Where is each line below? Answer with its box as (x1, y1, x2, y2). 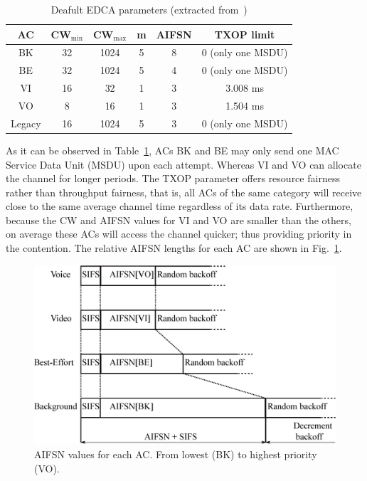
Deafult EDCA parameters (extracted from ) (50, 2, 248, 16)
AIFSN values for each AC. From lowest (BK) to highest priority (34, 447, 317, 461)
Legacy (11, 115, 41, 130)
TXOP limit (214, 26, 275, 41)
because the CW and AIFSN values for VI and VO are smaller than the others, (6, 212, 351, 227)
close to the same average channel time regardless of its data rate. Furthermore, (6, 199, 353, 213)
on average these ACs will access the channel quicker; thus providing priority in (6, 226, 352, 241)
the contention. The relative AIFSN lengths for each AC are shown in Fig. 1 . (6, 240, 342, 255)
